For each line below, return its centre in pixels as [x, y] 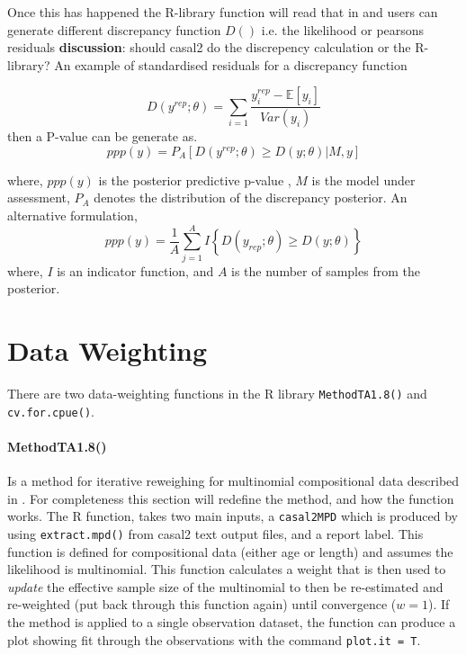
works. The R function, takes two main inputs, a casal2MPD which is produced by [233, 516]
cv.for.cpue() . [51, 411]
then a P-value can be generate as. [103, 136]
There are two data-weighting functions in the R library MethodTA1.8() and [217, 394]
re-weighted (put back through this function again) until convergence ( [202, 604]
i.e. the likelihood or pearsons [343, 29]
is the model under [363, 179]
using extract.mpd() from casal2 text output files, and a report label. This [215, 534]
